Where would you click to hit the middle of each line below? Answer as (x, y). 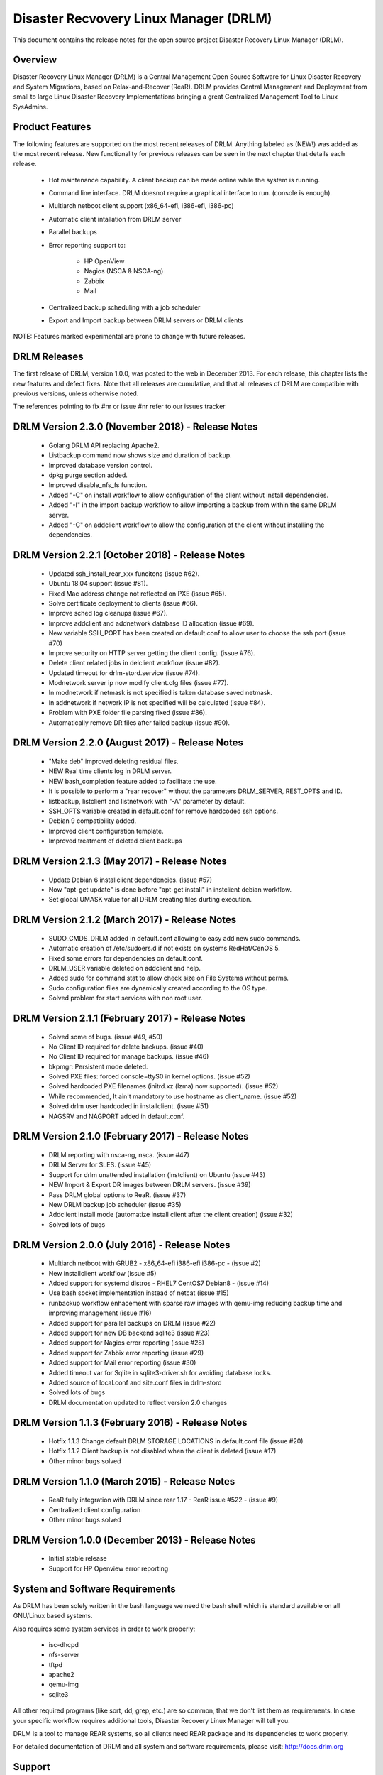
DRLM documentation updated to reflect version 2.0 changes (138, 1402)
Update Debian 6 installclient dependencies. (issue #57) (131, 880)
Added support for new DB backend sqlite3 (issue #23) (129, 1333)
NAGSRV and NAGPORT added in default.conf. (117, 1116)
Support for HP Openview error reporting (109, 1568)
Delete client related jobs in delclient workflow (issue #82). (134, 663)
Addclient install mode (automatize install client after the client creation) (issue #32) (171, 1215)
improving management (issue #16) (100, 1313)
